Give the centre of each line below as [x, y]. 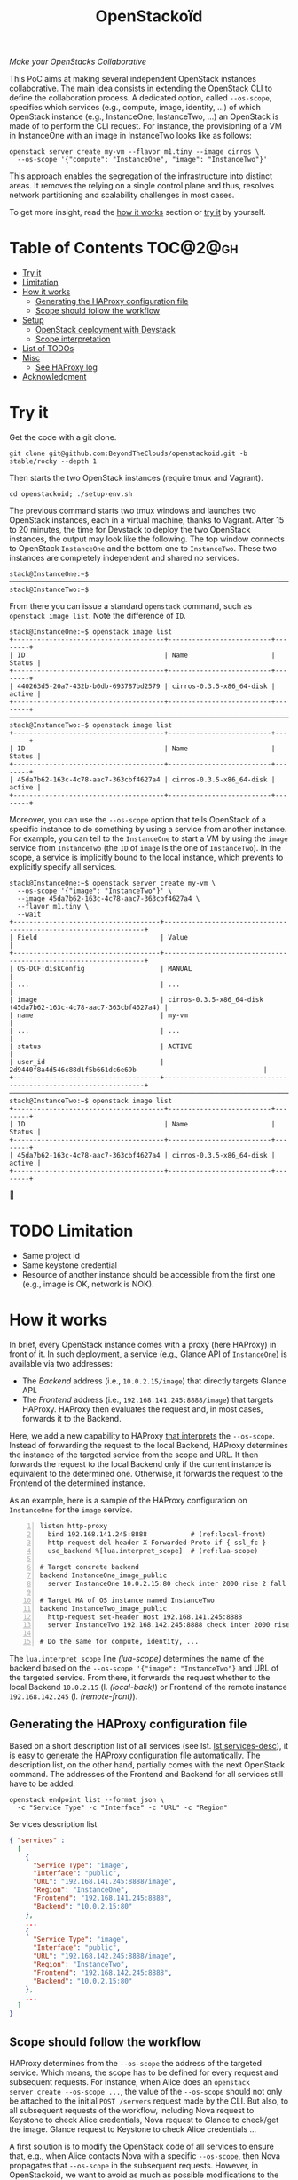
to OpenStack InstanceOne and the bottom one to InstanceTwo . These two [143, 549]
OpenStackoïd [149, 16]
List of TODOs [48, 349]
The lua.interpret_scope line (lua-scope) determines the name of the [137, 1659]
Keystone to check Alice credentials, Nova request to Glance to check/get [144, 2120]
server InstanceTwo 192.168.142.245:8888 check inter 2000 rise [169, 1625]
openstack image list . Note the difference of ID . [98, 616]
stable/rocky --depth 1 [53, 461]
